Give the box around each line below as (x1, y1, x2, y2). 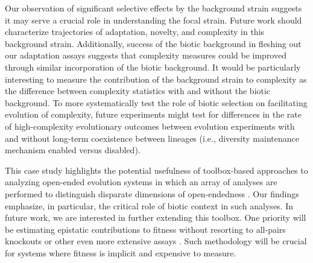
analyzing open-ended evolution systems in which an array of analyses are (5, 176, 277, 188)
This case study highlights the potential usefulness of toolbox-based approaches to (5, 163, 308, 176)
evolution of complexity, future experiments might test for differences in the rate (5, 108, 302, 121)
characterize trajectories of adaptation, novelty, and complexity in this (5, 25, 265, 38)
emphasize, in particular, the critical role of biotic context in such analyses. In (5, 199, 294, 212)
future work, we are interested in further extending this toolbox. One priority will (5, 211, 306, 224)
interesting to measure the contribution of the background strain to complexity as (5, 72, 307, 85)
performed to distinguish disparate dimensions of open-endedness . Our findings (5, 187, 299, 200)
